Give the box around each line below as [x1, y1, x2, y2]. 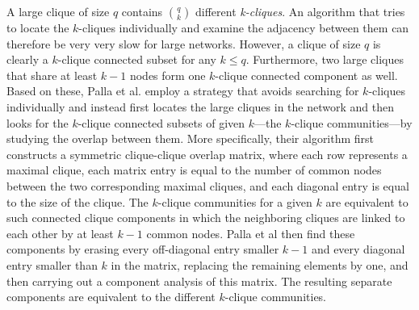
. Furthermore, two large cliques [245, 51, 404, 68]
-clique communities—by [291, 114, 413, 131]
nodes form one [129, 66, 206, 83]
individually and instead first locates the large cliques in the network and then [6, 98, 394, 115]
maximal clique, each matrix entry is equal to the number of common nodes [6, 161, 382, 178]
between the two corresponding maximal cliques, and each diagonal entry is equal [6, 177, 409, 194]
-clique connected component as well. [215, 66, 398, 83]
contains [121, 3, 163, 19]
